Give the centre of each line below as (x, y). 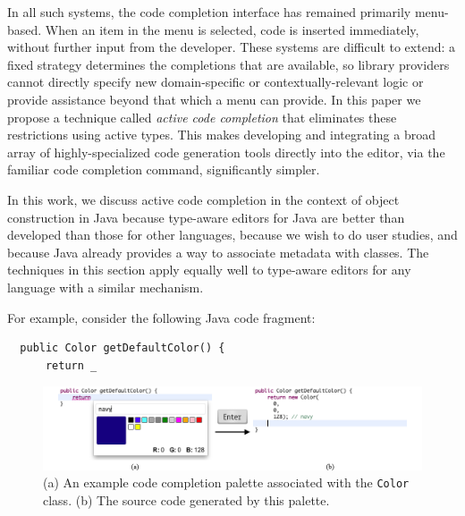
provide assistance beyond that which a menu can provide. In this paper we (214, 99)
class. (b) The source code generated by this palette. (186, 499)
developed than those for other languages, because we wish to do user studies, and (232, 235)
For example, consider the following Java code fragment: (161, 317)
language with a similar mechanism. (106, 287)
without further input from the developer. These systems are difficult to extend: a (232, 47)
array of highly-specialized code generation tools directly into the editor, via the (226, 152)
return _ (71, 365)
